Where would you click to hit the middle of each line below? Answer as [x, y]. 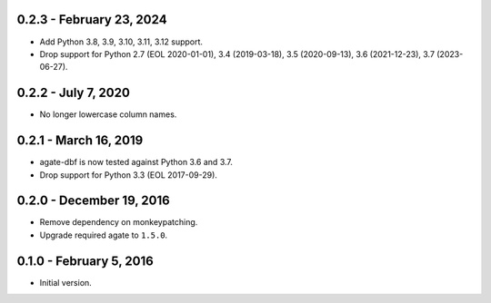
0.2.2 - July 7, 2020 [74, 93]
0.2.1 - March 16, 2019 [80, 141]
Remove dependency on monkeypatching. [119, 222]
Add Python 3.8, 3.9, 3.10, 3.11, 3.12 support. [121, 42]
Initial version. [66, 282]
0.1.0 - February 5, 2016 [85, 261]
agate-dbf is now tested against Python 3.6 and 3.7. [136, 162]
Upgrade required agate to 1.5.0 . [104, 235]
